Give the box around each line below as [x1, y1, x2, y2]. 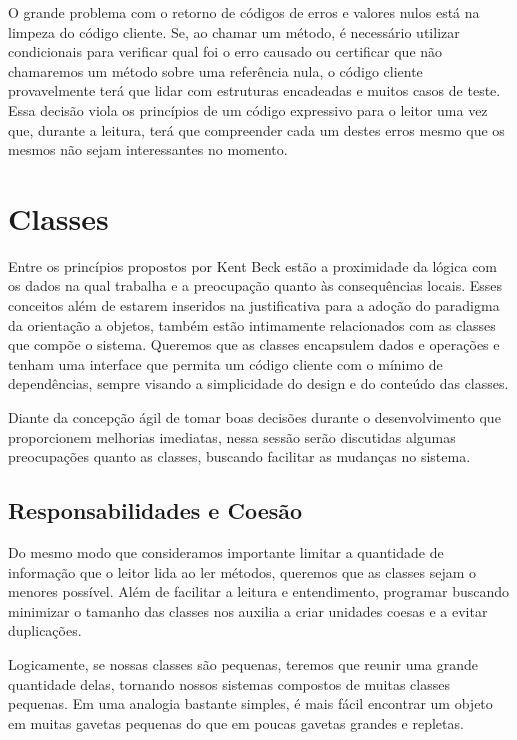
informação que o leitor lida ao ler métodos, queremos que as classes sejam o [8, 561, 477, 582]
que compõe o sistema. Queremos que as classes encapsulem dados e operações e [8, 334, 500, 355]
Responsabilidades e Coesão [8, 495, 303, 526]
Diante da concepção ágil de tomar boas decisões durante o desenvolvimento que [8, 407, 501, 428]
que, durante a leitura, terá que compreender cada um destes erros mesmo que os [8, 119, 505, 140]
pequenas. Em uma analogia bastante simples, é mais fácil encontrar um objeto [8, 693, 493, 714]
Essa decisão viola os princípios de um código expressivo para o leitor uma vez [8, 99, 488, 120]
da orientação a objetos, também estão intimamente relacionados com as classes [8, 314, 496, 335]
